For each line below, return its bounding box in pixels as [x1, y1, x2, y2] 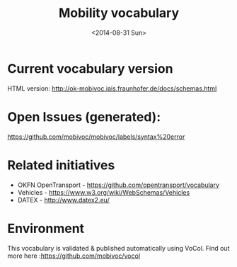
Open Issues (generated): [7, 108, 161, 125]
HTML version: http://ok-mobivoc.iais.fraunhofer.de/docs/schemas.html [7, 84, 217, 93]
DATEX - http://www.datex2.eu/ [17, 195, 110, 204]
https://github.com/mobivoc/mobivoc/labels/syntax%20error [7, 132, 185, 141]
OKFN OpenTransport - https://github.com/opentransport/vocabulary [17, 181, 220, 189]
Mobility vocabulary [58, 5, 180, 21]
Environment [7, 220, 85, 237]
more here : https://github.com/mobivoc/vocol [7, 251, 140, 260]
